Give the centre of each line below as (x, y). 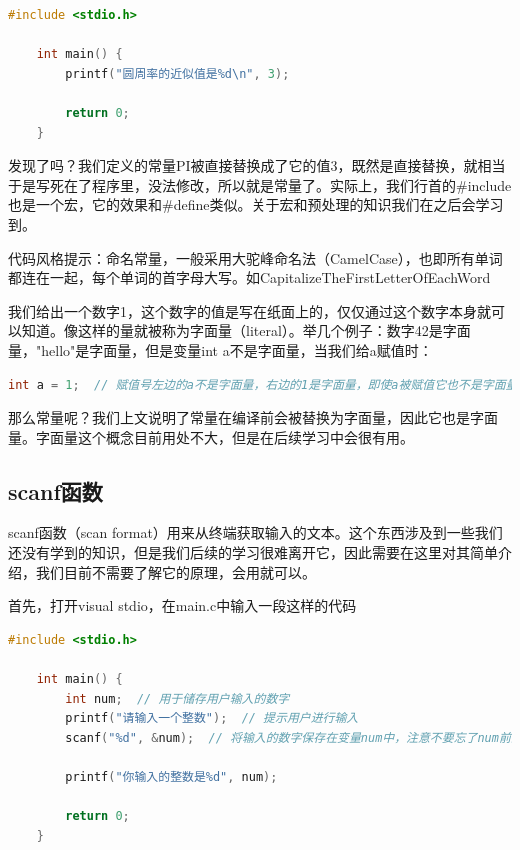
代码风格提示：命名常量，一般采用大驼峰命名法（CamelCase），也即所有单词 (255, 257)
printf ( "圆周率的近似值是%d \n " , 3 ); (177, 73)
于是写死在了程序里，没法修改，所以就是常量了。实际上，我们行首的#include (260, 184)
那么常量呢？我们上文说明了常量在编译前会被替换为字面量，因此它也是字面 (253, 417)
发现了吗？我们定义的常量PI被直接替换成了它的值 (169, 165)
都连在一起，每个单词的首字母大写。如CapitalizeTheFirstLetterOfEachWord (249, 277)
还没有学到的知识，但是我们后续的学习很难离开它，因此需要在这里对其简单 (253, 552)
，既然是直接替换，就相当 (421, 165)
